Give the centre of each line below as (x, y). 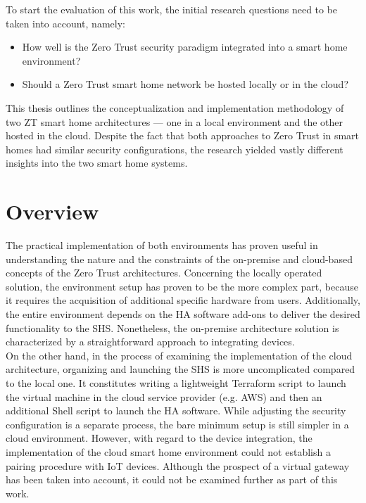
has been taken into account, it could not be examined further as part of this (172, 479)
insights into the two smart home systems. (97, 163)
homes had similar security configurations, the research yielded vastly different (175, 149)
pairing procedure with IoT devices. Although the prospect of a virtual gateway (178, 465)
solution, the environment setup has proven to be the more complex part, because (182, 286)
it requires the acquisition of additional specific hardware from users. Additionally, (183, 300)
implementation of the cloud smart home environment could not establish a (168, 451)
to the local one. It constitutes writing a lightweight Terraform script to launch (176, 383)
